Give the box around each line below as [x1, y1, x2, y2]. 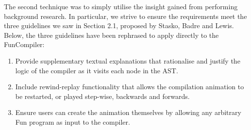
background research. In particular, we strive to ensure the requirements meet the [4, 11, 247, 21]
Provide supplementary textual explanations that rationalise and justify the [15, 55, 240, 65]
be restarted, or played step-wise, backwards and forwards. [15, 91, 190, 101]
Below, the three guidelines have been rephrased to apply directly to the [4, 30, 219, 40]
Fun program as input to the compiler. [15, 116, 130, 127]
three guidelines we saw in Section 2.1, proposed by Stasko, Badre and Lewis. [4, 20, 234, 31]
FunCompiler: [4, 39, 45, 49]
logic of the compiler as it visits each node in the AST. [15, 65, 178, 75]
